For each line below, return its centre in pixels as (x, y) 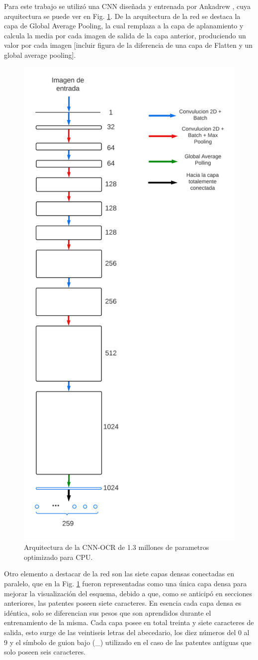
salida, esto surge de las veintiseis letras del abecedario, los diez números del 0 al (127, 632)
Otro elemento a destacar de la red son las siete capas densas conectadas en (119, 574)
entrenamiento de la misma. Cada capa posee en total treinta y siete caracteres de (129, 622)
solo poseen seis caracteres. (45, 652)
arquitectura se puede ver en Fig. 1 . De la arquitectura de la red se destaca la (122, 16)
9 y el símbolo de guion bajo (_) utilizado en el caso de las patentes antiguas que (128, 642)
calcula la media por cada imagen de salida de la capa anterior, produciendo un (125, 35)
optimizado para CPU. (58, 557)
